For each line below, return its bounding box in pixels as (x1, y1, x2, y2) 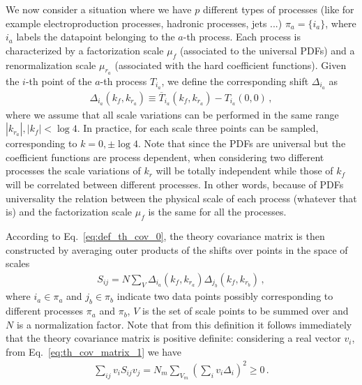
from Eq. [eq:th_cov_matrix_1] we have (6, 344, 181, 358)
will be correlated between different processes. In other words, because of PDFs (6, 177, 344, 192)
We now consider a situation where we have (6, 2, 192, 16)
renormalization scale (6, 57, 96, 72)
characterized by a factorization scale (6, 43, 164, 57)
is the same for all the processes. (148, 204, 287, 219)
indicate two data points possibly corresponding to (116, 289, 333, 303)
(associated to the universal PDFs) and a (179, 43, 355, 57)
